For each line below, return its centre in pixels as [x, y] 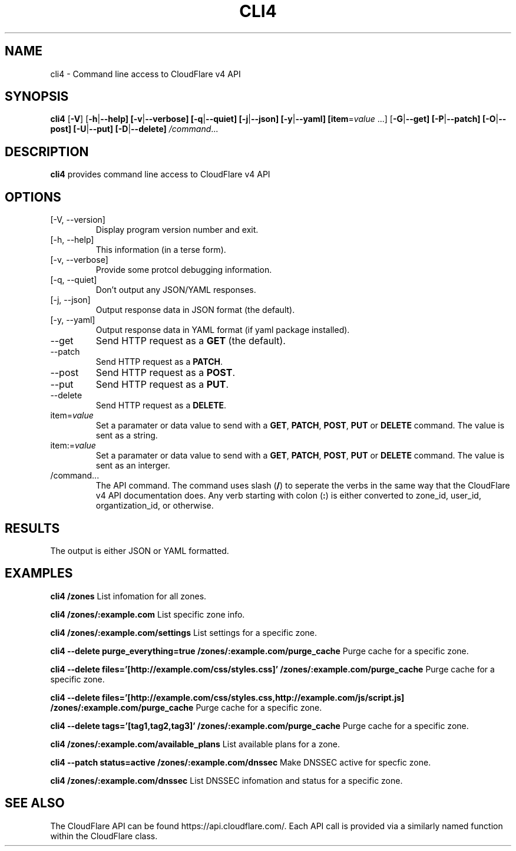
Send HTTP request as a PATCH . [159, 362]
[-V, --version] [78, 220]
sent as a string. [127, 436]
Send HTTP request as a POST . [165, 373]
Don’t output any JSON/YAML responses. [176, 290]
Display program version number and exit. [177, 230]
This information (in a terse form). [161, 250]
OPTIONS [33, 197]
